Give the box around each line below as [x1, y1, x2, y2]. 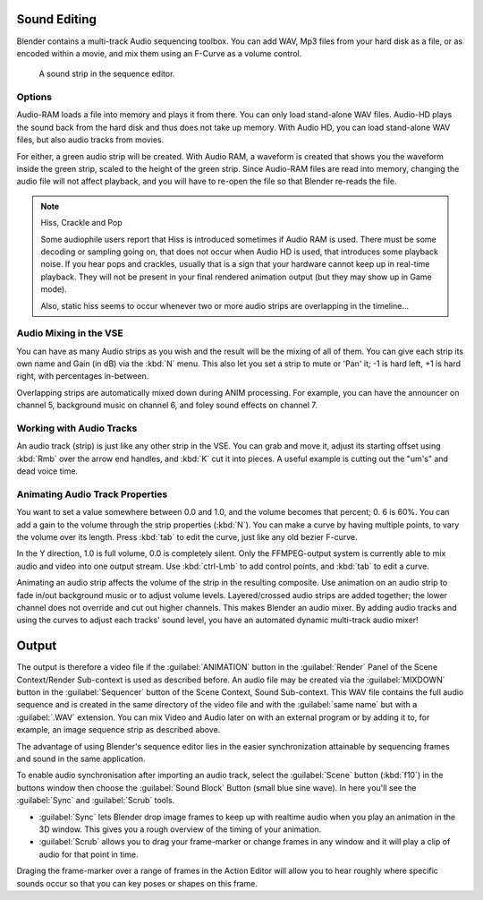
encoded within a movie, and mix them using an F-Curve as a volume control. [16, 47, 302, 58]
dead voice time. [16, 466, 79, 476]
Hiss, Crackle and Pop [40, 218, 123, 228]
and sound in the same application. [16, 753, 147, 765]
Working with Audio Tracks [16, 422, 138, 434]
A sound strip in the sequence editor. [38, 68, 175, 80]
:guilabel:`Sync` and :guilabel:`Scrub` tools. [16, 795, 175, 806]
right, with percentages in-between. [16, 371, 149, 381]
